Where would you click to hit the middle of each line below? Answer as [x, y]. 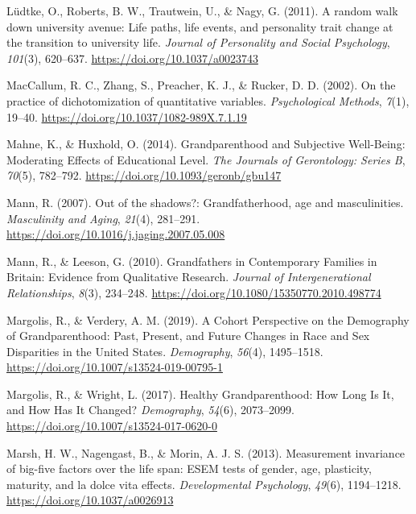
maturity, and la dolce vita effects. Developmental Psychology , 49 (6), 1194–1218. [204, 484]
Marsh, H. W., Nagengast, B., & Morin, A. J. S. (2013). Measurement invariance [206, 452]
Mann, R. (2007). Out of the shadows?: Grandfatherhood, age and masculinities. [205, 202]
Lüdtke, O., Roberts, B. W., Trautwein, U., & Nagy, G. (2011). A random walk [202, 10]
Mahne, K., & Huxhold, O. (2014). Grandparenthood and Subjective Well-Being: [206, 144]
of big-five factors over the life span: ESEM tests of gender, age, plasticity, [189, 468]
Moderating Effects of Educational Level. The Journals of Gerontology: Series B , [206, 159]
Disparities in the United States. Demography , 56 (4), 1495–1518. [165, 351]
